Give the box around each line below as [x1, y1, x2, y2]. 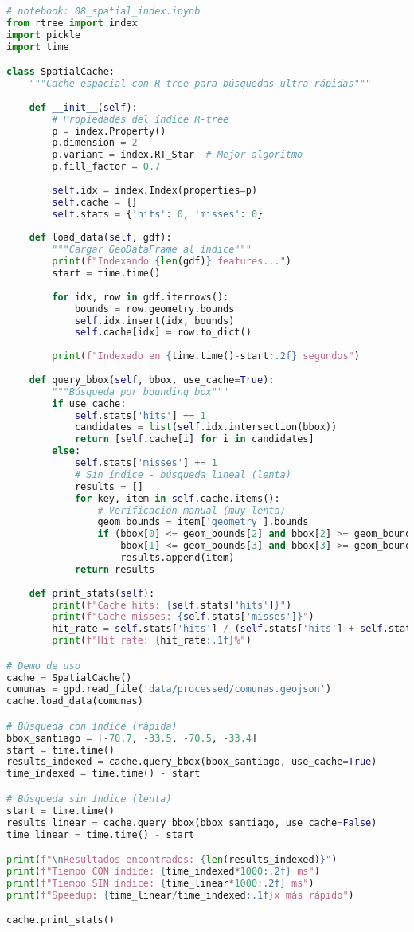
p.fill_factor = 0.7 [52, 161, 161, 173]
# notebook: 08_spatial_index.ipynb [6, 6, 201, 17]
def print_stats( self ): [29, 587, 155, 599]
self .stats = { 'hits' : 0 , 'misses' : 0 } [52, 208, 264, 220]
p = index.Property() [52, 125, 166, 137]
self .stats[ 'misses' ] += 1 [74, 457, 217, 469]
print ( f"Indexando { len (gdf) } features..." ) [52, 256, 292, 268]
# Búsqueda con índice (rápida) [6, 720, 178, 732]
